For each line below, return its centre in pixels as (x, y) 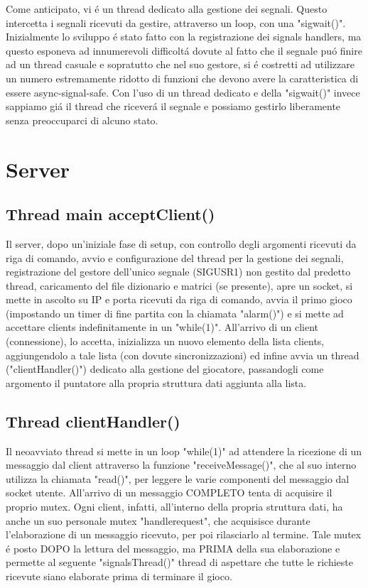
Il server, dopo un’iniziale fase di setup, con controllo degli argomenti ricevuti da (181, 243)
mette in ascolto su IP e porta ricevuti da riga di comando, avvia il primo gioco (179, 299)
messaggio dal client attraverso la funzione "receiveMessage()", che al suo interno (181, 465)
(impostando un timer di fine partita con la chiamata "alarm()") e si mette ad (175, 313)
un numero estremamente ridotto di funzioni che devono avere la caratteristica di (182, 78)
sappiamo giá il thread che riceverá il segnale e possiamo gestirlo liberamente (173, 106)
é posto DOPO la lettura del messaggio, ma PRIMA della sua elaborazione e (173, 548)
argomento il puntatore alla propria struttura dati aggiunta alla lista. (156, 382)
